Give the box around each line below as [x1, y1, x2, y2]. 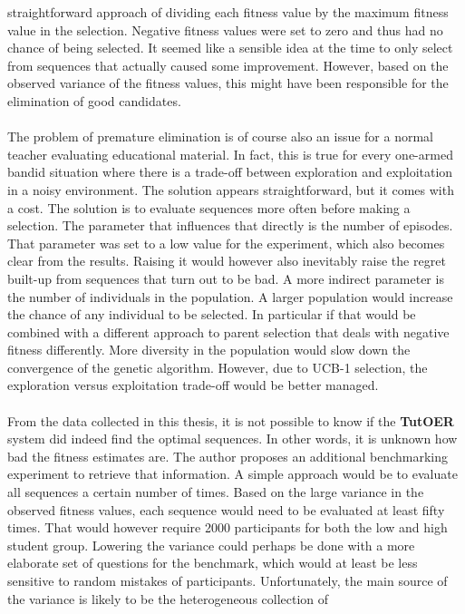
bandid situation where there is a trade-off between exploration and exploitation [7, 162, 453, 181]
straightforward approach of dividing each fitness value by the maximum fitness [7, 3, 449, 21]
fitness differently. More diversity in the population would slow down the [7, 340, 411, 359]
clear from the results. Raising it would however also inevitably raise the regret [7, 251, 446, 270]
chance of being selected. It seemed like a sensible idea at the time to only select [7, 38, 453, 57]
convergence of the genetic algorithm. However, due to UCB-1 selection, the [7, 357, 428, 376]
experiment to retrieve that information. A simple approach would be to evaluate [7, 464, 458, 483]
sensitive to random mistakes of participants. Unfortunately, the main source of [7, 571, 448, 590]
